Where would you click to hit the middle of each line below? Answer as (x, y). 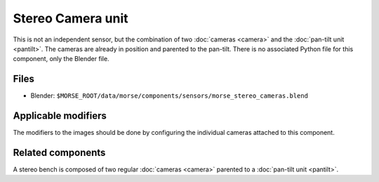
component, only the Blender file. (61, 59)
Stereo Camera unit (71, 18)
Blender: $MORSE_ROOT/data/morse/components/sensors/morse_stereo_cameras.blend (169, 96)
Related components (59, 152)
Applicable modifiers (60, 116)
